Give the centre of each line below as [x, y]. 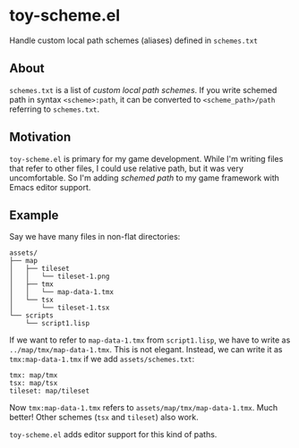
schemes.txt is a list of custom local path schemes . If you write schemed [143, 89]
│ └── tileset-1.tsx [60, 308]
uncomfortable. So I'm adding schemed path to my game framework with [145, 178]
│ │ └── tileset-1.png [60, 277]
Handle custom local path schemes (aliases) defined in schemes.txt [133, 40]
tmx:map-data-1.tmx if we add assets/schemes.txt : [102, 359]
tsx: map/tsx [34, 384]
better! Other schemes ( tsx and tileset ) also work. [104, 418]
